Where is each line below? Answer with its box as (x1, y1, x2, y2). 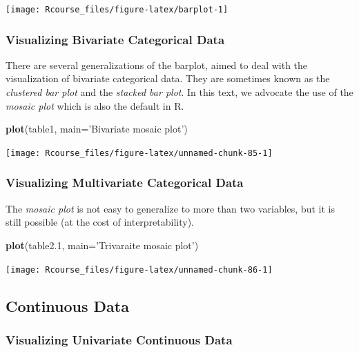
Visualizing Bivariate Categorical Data (6, 30, 225, 48)
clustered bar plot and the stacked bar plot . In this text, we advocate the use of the (6, 85, 353, 99)
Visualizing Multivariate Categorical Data (6, 174, 244, 191)
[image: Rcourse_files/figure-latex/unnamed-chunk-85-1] (6, 148, 273, 158)
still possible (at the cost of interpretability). (6, 215, 195, 229)
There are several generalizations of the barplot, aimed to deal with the (6, 57, 308, 72)
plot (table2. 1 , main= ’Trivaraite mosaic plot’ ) (6, 237, 199, 252)
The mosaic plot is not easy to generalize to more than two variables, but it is (6, 201, 335, 215)
